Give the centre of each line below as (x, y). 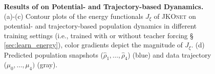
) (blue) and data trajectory (170, 54)
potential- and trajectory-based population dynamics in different (100, 26)
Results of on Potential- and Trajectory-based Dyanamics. (104, 6)
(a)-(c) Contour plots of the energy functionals (74, 16)
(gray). (47, 65)
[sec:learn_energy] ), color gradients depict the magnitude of (93, 45)
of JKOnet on (175, 16)
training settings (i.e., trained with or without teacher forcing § (99, 35)
